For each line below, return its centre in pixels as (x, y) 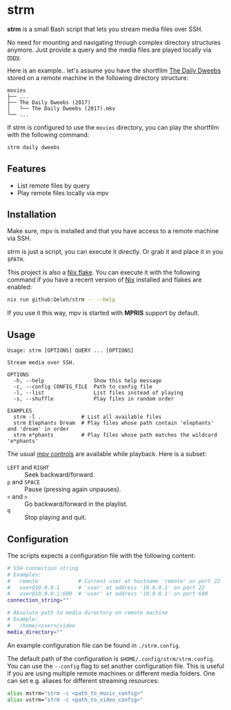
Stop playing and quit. (56, 517)
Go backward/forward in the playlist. (76, 504)
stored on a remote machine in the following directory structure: (98, 77)
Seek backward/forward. (60, 475)
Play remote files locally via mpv (63, 193)
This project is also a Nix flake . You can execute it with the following (103, 273)
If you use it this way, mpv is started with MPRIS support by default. (103, 313)
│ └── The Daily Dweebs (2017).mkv (61, 108)
